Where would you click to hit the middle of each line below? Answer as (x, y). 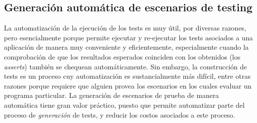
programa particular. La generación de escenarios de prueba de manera (111, 95)
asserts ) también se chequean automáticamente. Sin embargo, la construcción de (126, 66)
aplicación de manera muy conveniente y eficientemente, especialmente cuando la (127, 47)
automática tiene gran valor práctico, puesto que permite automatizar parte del (124, 105)
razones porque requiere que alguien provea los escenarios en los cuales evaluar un (128, 85)
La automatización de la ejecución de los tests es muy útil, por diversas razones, (125, 28)
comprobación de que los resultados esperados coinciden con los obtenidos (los (122, 56)
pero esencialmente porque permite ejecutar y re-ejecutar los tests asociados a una (128, 37)
